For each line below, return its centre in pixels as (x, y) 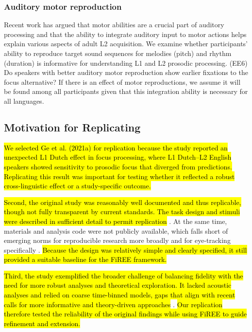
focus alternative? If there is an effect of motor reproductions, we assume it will (122, 82)
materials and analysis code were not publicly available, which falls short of (116, 231)
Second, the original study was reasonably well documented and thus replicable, (123, 202)
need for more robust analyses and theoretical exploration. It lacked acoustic (118, 285)
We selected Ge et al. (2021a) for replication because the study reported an (116, 147)
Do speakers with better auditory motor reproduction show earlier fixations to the (126, 72)
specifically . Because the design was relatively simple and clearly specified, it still (126, 249)
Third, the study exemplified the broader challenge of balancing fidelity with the (124, 275)
